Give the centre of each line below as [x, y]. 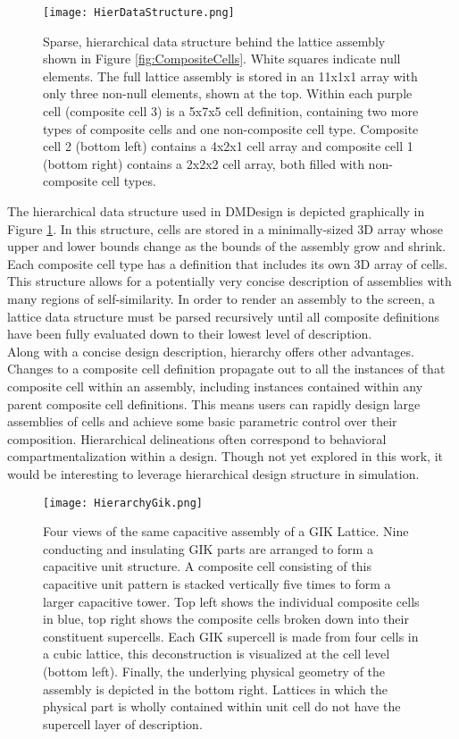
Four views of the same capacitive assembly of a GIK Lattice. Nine [226, 531]
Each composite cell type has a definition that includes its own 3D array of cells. [228, 263]
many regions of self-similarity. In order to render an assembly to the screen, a [221, 298]
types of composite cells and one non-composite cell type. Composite [231, 128]
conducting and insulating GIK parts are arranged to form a [208, 548]
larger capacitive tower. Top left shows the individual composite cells [231, 601]
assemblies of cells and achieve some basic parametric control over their [202, 421]
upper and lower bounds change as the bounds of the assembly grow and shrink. [227, 246]
